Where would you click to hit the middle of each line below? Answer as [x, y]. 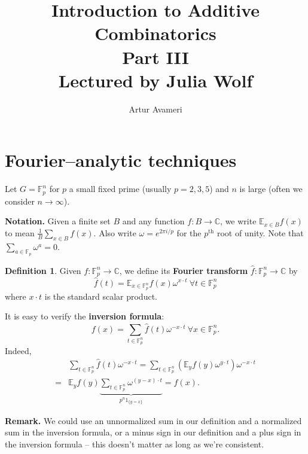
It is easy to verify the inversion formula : [85, 316]
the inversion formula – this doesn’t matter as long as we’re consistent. [135, 444]
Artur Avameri [155, 109]
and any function [153, 221]
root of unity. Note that [260, 232]
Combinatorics [155, 33]
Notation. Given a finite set [58, 221]
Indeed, [18, 350]
